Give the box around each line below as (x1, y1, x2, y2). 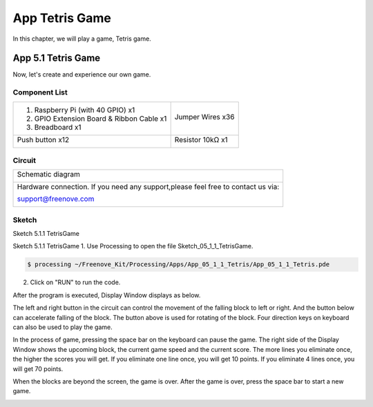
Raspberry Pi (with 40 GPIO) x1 (34, 105, 135, 115)
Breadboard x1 (34, 122, 82, 132)
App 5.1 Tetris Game (12, 52, 101, 64)
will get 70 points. (12, 364, 64, 373)
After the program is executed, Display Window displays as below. (12, 290, 201, 299)
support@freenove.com (17, 194, 95, 203)
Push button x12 (17, 135, 69, 144)
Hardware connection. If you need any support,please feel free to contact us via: (17, 182, 280, 192)
